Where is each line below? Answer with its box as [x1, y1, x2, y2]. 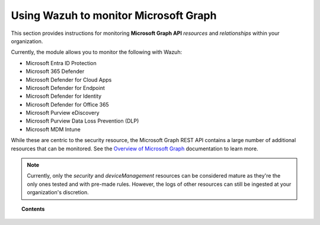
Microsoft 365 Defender [25, 68, 85, 75]
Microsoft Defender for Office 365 [25, 101, 109, 108]
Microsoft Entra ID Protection [25, 59, 97, 66]
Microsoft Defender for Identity [25, 92, 102, 100]
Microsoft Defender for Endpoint [25, 84, 105, 91]
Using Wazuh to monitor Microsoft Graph [11, 9, 217, 22]
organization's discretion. [27, 189, 89, 196]
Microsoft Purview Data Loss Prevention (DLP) [25, 117, 139, 124]
